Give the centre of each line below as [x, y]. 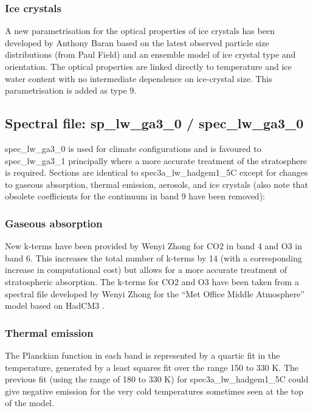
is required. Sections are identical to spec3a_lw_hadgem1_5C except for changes [156, 172]
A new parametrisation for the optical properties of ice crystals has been [140, 31]
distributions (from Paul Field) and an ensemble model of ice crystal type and [150, 54]
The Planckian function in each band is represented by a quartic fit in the [143, 355]
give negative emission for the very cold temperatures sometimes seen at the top [154, 391]
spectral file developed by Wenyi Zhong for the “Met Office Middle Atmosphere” [155, 293]
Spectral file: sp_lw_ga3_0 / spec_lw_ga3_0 [154, 123]
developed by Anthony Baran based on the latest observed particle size [137, 42]
